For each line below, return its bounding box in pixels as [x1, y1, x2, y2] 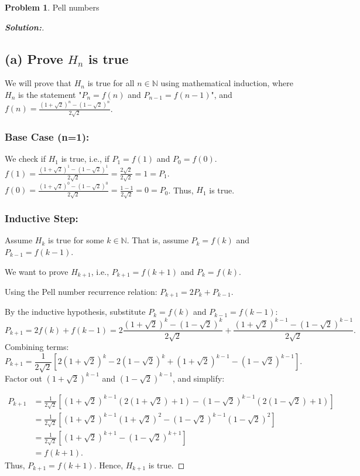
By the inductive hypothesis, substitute [5, 305, 146, 318]
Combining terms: [5, 340, 69, 352]
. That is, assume [126, 234, 188, 246]
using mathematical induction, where [160, 77, 293, 89]
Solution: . [5, 21, 44, 33]
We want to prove [5, 265, 68, 277]
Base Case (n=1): [5, 130, 90, 144]
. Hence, [94, 458, 124, 471]
